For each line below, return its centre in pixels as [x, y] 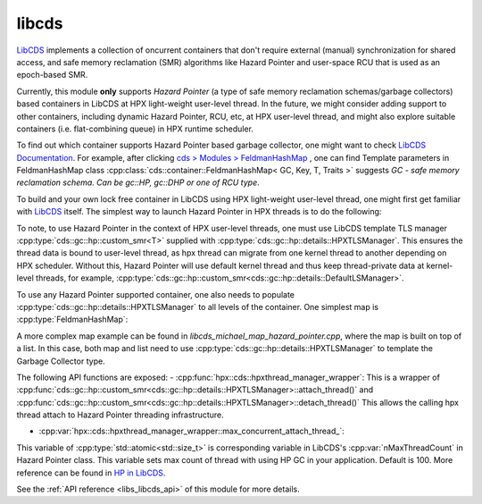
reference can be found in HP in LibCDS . [91, 473]
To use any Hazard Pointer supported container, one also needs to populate [155, 294]
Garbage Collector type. [61, 361]
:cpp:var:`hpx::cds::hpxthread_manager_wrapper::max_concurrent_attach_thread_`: [191, 431]
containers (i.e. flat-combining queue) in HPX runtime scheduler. [135, 129]
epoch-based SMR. [52, 75]
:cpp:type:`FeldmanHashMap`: [72, 319]
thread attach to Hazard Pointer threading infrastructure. [120, 415]
